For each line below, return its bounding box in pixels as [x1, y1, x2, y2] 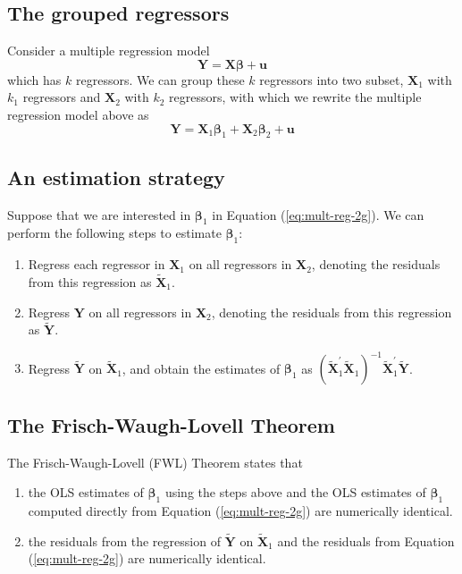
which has [7, 70, 62, 89]
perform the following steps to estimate [7, 224, 222, 242]
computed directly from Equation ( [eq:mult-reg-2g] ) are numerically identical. [28, 502, 453, 520]
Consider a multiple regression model [7, 41, 210, 60]
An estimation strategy [7, 163, 225, 190]
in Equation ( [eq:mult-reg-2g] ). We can [212, 205, 424, 224]
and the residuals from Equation [277, 531, 455, 550]
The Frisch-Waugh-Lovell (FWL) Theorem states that [7, 452, 303, 471]
